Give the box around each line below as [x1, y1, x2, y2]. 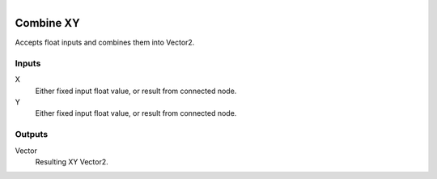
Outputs [15, 129, 49, 140]
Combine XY [15, 16, 80, 30]
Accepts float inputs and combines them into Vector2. [15, 37, 195, 48]
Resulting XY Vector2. [35, 156, 108, 166]
